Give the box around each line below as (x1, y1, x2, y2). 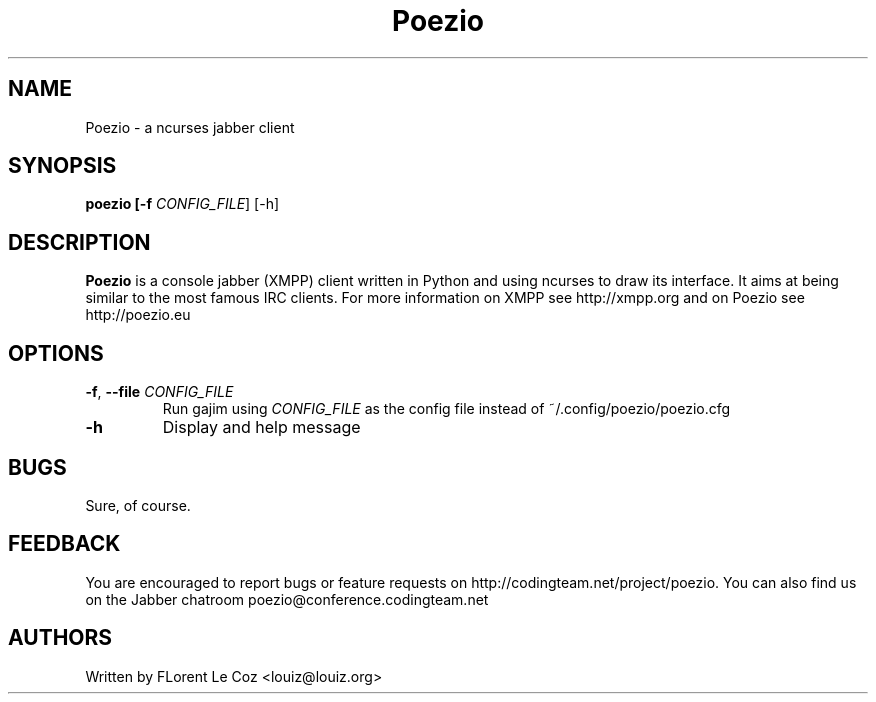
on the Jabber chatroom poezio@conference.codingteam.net (85, 590, 489, 608)
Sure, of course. (85, 496, 191, 514)
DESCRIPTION (8, 229, 151, 255)
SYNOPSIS (8, 153, 117, 179)
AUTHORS (8, 625, 113, 651)
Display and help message (162, 417, 361, 438)
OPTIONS (8, 340, 104, 366)
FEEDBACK (8, 531, 121, 557)
